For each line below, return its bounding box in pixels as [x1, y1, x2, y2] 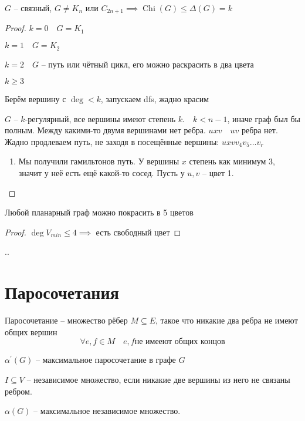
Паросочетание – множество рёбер [5, 314, 128, 326]
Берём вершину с [5, 93, 66, 105]
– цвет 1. [202, 167, 234, 179]
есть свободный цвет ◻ [96, 225, 181, 238]
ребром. [5, 385, 32, 397]
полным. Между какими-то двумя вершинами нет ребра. [5, 124, 206, 136]
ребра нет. [241, 124, 278, 136]
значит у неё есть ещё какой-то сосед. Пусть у [18, 167, 185, 179]
